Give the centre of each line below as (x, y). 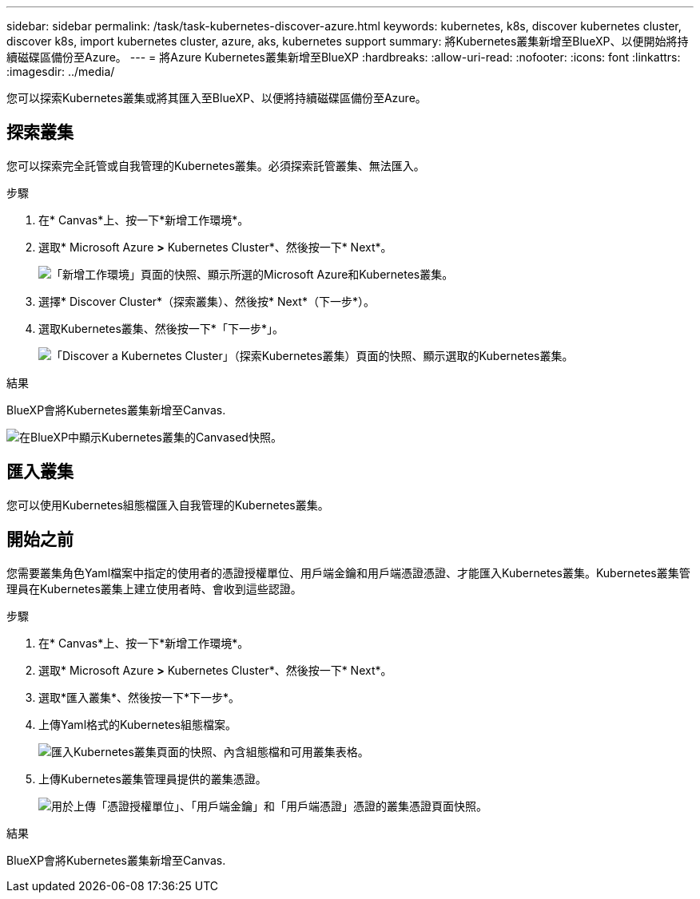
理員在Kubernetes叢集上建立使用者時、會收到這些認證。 (154, 588)
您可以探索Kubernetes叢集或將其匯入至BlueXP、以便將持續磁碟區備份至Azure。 (217, 98)
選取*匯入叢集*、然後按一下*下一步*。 (139, 697)
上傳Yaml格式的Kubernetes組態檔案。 (137, 724)
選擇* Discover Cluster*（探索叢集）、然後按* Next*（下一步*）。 (207, 301)
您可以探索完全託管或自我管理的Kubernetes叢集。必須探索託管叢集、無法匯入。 (216, 165)
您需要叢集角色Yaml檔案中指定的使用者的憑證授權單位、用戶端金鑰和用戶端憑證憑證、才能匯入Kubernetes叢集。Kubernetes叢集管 (348, 572)
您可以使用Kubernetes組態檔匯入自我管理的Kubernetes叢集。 (168, 505)
